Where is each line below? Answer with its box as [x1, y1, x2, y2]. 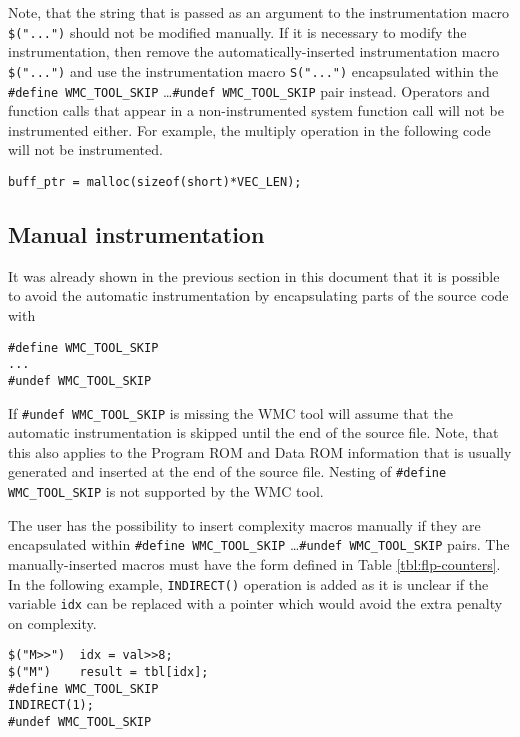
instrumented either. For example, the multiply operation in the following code [8, 119, 491, 140]
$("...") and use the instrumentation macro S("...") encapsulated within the [8, 60, 499, 81]
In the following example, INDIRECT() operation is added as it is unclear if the [8, 573, 489, 594]
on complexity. [8, 612, 97, 633]
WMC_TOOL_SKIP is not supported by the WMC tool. [8, 481, 324, 502]
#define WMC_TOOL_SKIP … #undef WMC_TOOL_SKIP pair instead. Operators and [8, 80, 490, 101]
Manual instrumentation [8, 218, 265, 249]
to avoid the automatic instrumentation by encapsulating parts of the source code [8, 285, 509, 306]
